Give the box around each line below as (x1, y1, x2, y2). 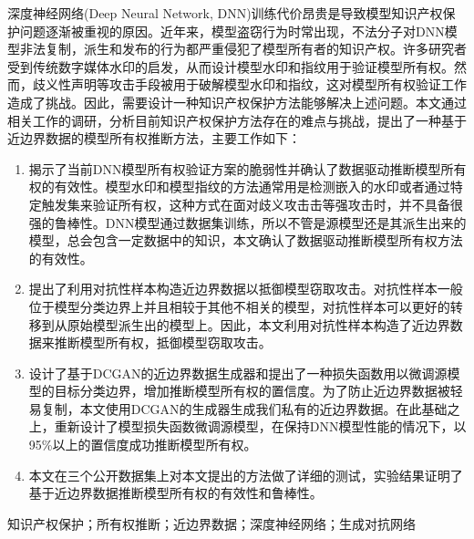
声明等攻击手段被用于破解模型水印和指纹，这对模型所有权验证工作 (70, 75, 467, 94)
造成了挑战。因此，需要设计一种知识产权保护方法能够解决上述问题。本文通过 (7, 92, 467, 111)
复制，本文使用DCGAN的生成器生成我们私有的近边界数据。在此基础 (41, 399, 448, 418)
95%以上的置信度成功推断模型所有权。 (28, 435, 257, 454)
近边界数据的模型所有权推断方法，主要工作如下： (7, 129, 301, 148)
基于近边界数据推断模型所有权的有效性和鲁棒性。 (28, 483, 323, 503)
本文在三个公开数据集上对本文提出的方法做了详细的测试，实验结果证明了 (28, 465, 463, 484)
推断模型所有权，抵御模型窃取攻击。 (54, 333, 272, 352)
